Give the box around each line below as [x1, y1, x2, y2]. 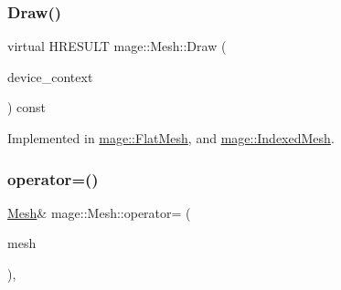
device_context [7, 67, 93, 86]
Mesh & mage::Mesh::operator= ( [7, 202, 191, 222]
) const [7, 98, 47, 117]
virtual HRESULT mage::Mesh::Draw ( [7, 36, 227, 56]
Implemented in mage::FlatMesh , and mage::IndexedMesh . [7, 129, 335, 147]
